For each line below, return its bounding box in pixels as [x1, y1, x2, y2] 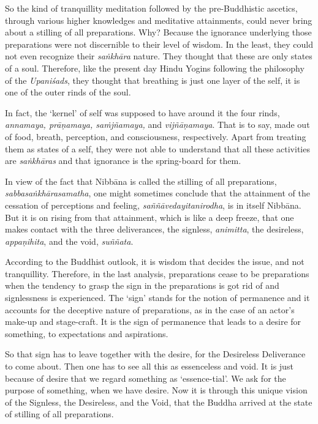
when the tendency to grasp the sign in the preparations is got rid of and [5, 279, 279, 292]
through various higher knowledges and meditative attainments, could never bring [5, 13, 312, 26]
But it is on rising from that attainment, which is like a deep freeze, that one [5, 210, 294, 223]
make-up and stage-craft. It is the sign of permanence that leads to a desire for [5, 315, 301, 328]
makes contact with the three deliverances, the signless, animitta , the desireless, [5, 223, 304, 236]
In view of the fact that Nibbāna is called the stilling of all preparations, [5, 174, 277, 187]
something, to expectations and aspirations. [5, 327, 168, 340]
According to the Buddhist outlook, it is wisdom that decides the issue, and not [5, 255, 305, 268]
